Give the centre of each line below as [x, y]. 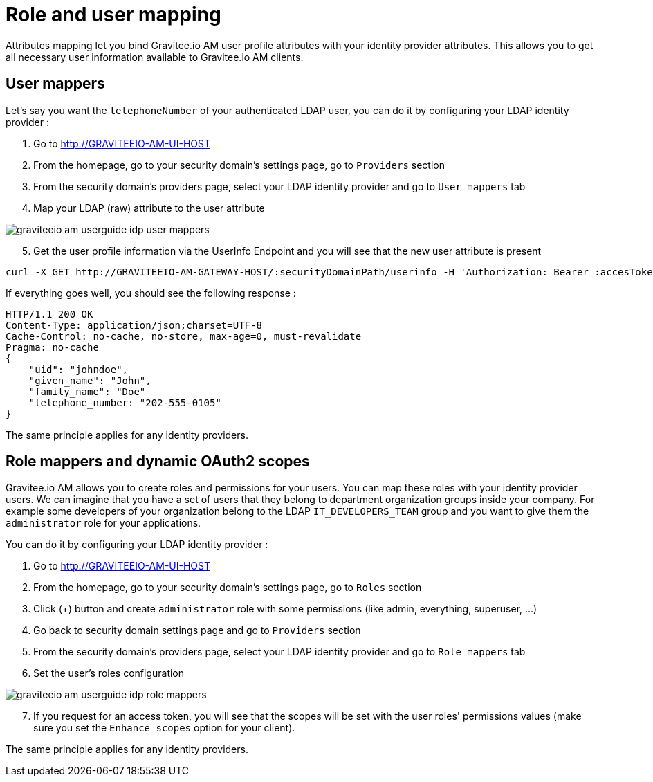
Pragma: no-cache [52, 347]
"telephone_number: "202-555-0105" [125, 402]
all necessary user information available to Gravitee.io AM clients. [155, 57]
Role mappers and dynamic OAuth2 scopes [158, 462]
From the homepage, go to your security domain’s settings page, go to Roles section [228, 588]
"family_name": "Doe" [87, 391]
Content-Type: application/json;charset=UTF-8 [134, 325]
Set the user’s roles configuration [109, 673]
